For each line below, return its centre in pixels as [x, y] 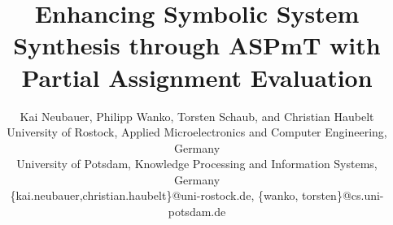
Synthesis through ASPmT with [197, 45]
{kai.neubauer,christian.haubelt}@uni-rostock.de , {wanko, [154, 195]
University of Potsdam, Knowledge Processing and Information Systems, [197, 164]
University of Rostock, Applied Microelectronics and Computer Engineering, [197, 132]
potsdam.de [197, 212]
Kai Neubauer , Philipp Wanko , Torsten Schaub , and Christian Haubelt [197, 116]
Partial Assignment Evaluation [197, 77]
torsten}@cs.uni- [343, 195]
